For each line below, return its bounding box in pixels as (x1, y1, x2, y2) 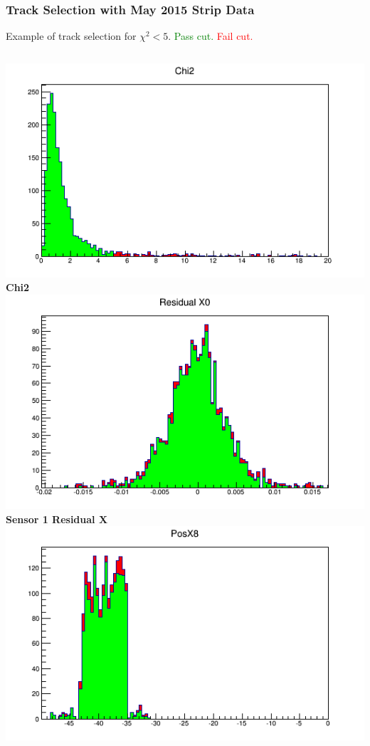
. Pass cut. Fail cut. (168, 28, 253, 43)
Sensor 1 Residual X (6, 511, 108, 526)
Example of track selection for (6, 28, 137, 43)
